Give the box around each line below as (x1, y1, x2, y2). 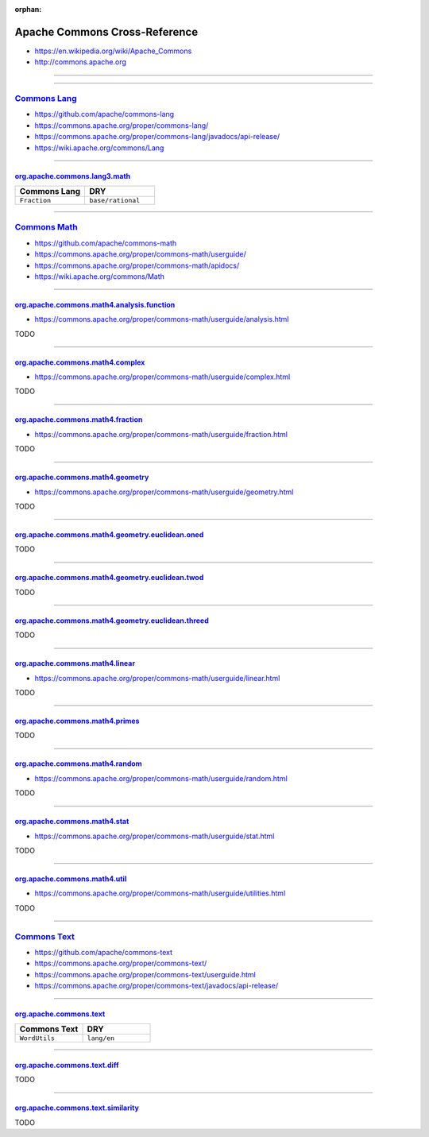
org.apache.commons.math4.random (14, 759, 142, 768)
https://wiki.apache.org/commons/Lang (34, 143, 164, 153)
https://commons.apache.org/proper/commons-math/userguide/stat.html (34, 831, 275, 841)
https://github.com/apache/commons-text (34, 947, 173, 957)
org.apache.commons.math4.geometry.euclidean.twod (14, 573, 204, 582)
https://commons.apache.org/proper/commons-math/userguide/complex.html (34, 372, 291, 381)
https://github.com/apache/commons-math (34, 238, 177, 248)
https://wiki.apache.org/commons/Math (34, 271, 164, 281)
